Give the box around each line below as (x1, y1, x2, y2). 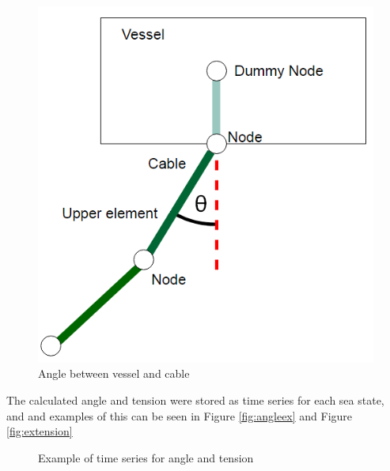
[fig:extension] (6, 423, 73, 439)
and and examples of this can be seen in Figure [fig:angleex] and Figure (6, 407, 353, 424)
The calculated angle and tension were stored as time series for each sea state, (6, 392, 384, 408)
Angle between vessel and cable (38, 365, 190, 382)
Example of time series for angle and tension (38, 449, 254, 465)
